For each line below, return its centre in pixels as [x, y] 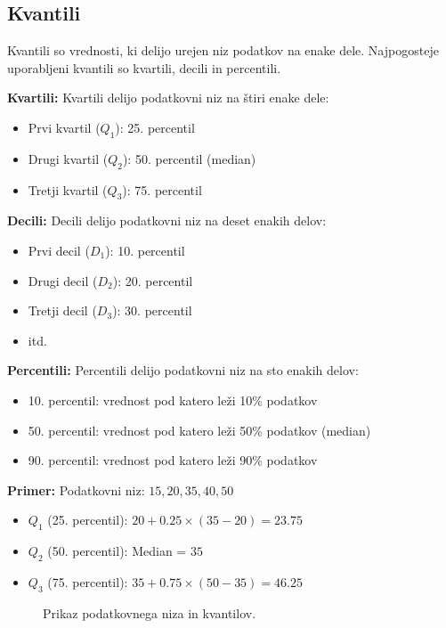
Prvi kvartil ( [64, 127]
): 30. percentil [152, 310]
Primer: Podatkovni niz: [76, 489]
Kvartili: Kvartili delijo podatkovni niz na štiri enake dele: [168, 98]
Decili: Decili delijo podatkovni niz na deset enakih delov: [167, 220]
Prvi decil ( [59, 250]
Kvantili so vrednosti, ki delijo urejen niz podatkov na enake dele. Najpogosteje [223, 50]
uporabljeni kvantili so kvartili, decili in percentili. [144, 67]
